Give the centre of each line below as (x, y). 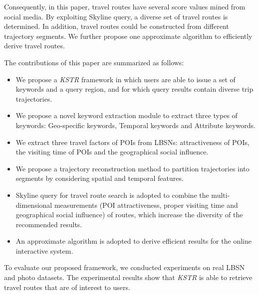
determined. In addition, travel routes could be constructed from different (117, 26)
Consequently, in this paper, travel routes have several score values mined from (125, 6)
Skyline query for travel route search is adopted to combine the (112, 195)
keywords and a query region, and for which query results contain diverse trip (134, 89)
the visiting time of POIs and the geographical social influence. (112, 152)
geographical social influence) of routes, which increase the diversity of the (129, 215)
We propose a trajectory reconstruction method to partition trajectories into (132, 168)
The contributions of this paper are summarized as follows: (94, 62)
